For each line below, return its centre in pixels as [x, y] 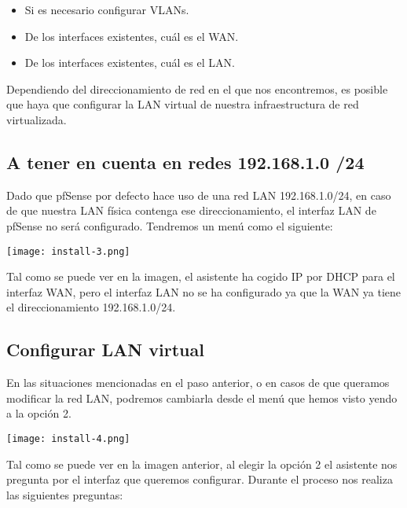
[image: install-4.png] [68, 438]
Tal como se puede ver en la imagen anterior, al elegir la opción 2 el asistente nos [202, 464]
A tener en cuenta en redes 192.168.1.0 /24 [185, 162]
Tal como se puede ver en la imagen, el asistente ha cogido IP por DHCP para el [201, 276]
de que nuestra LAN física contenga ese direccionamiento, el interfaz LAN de [191, 210]
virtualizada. [37, 119]
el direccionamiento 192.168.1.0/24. [91, 307]
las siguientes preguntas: [65, 494]
